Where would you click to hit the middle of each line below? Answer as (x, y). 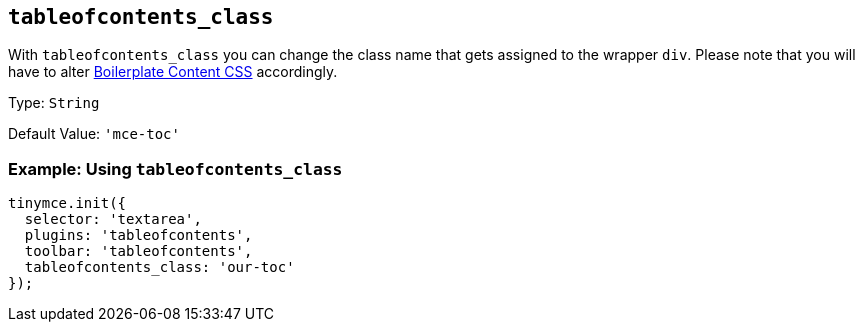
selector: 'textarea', (113, 219)
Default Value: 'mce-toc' (94, 134)
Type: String (54, 103)
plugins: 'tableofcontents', (138, 235)
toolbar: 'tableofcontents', (138, 251)
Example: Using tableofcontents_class (175, 168)
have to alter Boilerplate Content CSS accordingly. (173, 72)
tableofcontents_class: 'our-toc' (159, 267)
